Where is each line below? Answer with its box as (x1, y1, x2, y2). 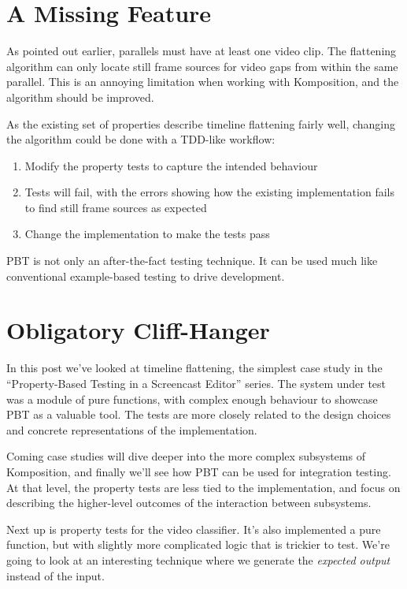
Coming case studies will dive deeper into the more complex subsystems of (6, 448, 365, 464)
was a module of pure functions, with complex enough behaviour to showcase (6, 390, 378, 407)
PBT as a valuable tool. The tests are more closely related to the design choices (6, 406, 391, 423)
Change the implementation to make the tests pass (24, 226, 270, 242)
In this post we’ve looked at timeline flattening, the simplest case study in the (6, 360, 383, 376)
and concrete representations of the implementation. (6, 421, 257, 438)
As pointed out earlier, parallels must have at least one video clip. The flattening (6, 43, 397, 59)
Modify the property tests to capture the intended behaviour (24, 157, 318, 173)
